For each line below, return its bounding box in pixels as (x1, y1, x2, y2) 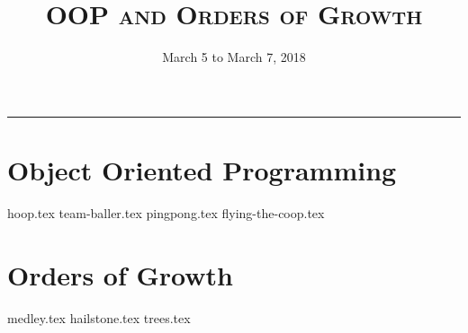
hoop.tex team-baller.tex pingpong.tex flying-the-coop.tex (7, 203, 325, 222)
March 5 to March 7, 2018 (162, 48, 306, 66)
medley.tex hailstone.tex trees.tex (7, 308, 191, 327)
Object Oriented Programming (7, 151, 397, 188)
